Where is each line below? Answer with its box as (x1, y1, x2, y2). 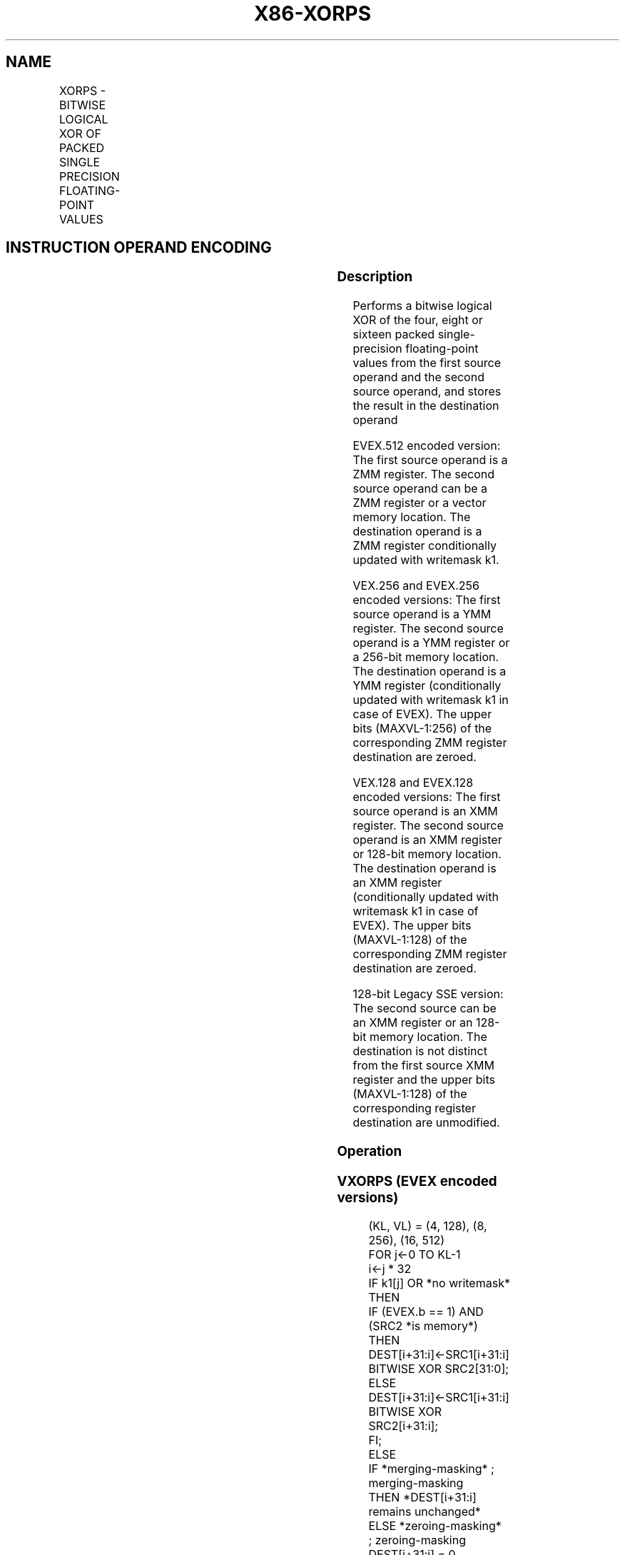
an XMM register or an (352, 1015, 473, 1030)
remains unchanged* (368, 1504, 481, 1519)
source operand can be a (352, 481, 488, 496)
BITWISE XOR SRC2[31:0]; (368, 1362, 509, 1377)
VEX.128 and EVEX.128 (352, 775, 474, 790)
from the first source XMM (352, 1058, 494, 1073)
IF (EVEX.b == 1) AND (368, 1304, 484, 1319)
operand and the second (352, 370, 484, 385)
